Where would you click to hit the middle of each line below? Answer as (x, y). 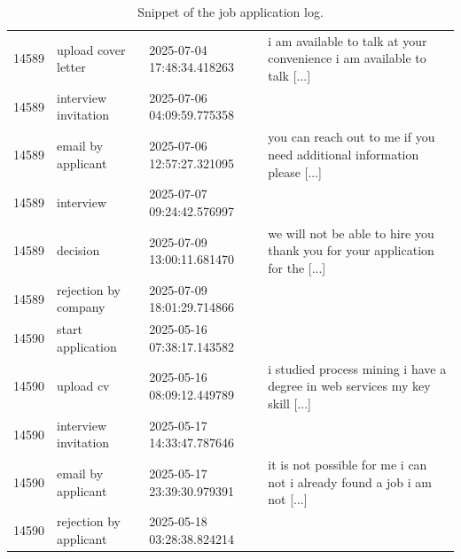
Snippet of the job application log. (230, 12)
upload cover (91, 49)
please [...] (295, 171)
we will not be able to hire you (351, 233)
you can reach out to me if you (352, 137)
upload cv (83, 386)
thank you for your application (351, 250)
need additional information (344, 154)
